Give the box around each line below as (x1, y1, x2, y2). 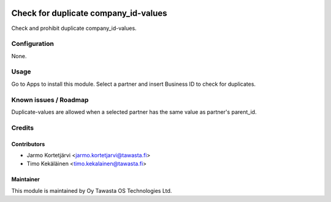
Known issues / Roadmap (11, 95, 89, 104)
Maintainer (11, 176, 40, 183)
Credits (11, 123, 34, 132)
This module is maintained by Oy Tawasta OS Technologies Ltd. (11, 187, 172, 194)
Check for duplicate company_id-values (11, 8, 168, 18)
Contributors (11, 140, 45, 148)
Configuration (11, 40, 55, 48)
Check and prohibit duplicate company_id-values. (11, 24, 137, 32)
